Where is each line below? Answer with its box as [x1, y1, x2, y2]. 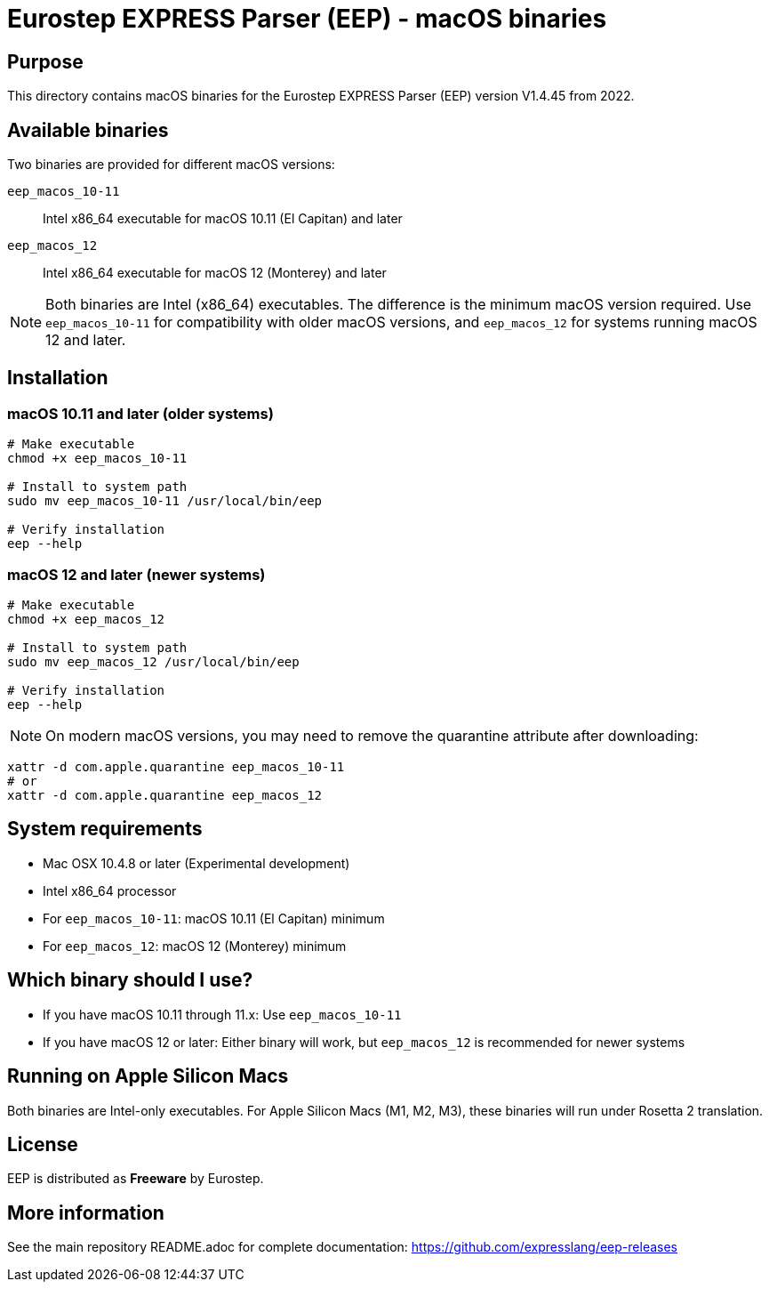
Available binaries [7, 118, 169, 141]
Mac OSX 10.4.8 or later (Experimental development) [43, 855, 350, 871]
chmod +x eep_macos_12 [7, 611, 165, 626]
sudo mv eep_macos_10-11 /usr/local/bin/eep [7, 494, 323, 509]
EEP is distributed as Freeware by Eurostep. [7, 1171, 264, 1187]
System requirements [7, 818, 203, 841]
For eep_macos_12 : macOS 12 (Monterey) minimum [43, 938, 347, 954]
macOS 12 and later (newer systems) [7, 565, 266, 584]
